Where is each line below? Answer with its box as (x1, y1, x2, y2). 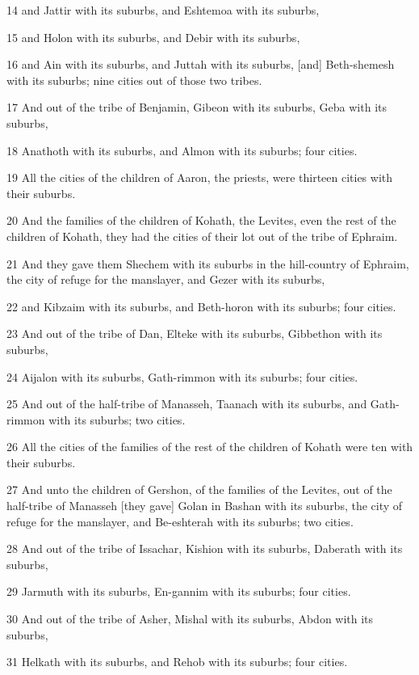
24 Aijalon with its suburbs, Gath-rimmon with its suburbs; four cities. (6, 368, 358, 385)
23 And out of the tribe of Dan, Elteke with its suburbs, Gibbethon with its (6, 325, 383, 342)
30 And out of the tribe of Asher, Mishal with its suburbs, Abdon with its (6, 610, 374, 627)
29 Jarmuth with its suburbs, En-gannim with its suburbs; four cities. (6, 583, 351, 600)
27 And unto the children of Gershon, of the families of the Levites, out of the (6, 481, 392, 498)
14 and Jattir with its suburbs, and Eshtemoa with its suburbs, (6, 2, 320, 18)
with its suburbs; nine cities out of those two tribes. (6, 71, 262, 88)
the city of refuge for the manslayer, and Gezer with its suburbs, (6, 271, 325, 288)
